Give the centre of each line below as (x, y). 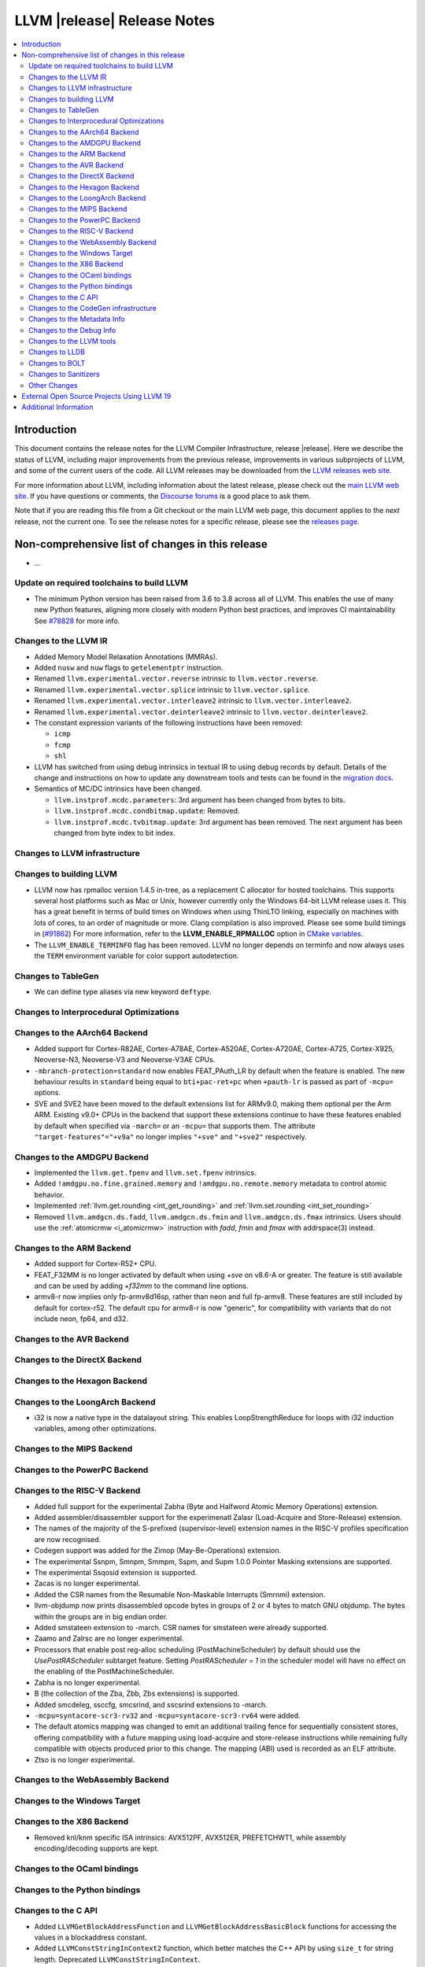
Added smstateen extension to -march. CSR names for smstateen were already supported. (181, 1627)
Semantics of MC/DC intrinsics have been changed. (118, 789)
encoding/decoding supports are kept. (96, 1848)
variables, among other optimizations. (95, 1429)
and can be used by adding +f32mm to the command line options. (141, 1286)
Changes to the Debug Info (72, 330)
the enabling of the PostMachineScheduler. (104, 1671)
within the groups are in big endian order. (101, 1616)
